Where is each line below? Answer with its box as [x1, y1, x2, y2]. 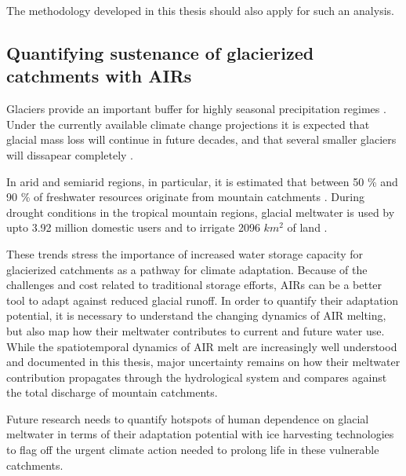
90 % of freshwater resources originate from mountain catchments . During [6, 189, 364, 205]
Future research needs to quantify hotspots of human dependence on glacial [6, 410, 369, 427]
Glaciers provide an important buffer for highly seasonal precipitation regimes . [6, 101, 386, 117]
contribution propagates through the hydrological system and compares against [6, 368, 387, 385]
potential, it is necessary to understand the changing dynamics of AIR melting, [6, 307, 386, 324]
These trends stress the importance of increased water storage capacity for [6, 245, 363, 262]
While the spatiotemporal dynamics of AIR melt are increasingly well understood [6, 338, 397, 354]
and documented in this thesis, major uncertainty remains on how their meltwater [6, 353, 401, 370]
